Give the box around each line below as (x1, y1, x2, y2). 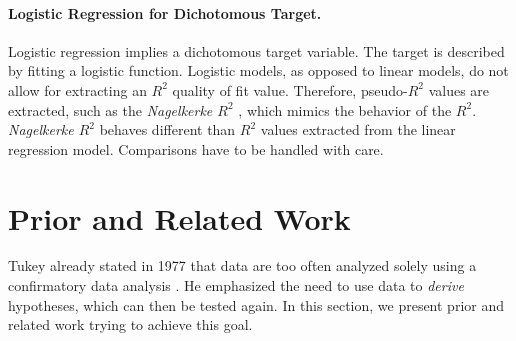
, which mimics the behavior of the (238, 99, 452, 120)
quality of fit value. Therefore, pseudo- (172, 79, 408, 100)
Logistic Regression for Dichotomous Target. (8, 2, 322, 23)
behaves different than (99, 119, 236, 140)
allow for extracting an (8, 79, 147, 100)
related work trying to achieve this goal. (8, 314, 253, 335)
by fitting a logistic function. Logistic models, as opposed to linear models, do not (8, 60, 509, 81)
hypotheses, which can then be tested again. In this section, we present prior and (8, 294, 505, 315)
